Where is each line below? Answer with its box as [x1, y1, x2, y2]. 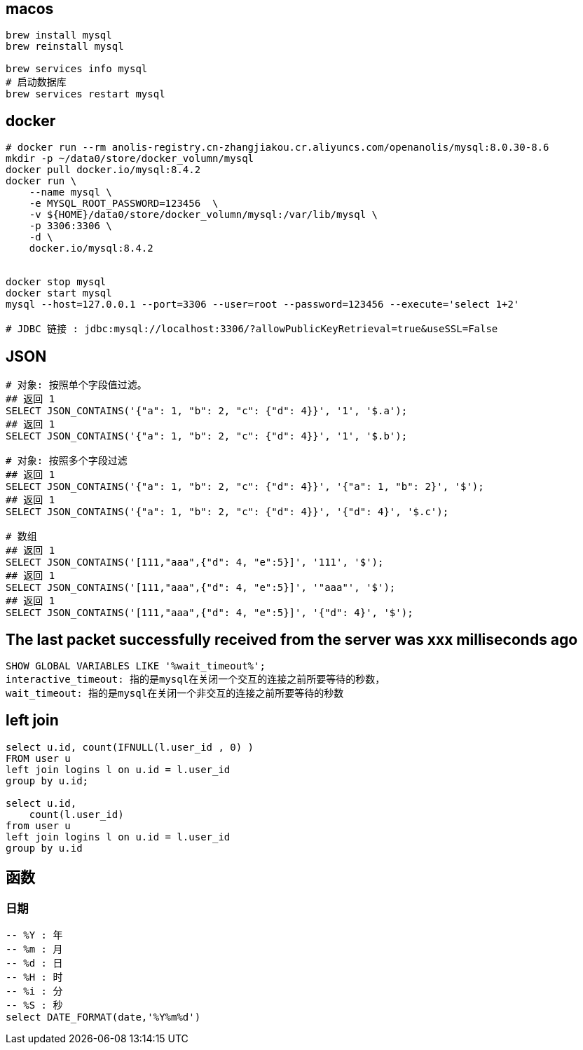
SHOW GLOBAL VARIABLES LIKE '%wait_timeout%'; [6, 660, 266, 671]
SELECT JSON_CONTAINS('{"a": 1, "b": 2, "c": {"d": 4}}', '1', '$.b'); [6, 430, 408, 442]
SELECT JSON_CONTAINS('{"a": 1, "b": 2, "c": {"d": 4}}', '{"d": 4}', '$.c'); [6, 506, 449, 518]
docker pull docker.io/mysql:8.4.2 [6, 164, 201, 176]
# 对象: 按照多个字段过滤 [6, 455, 128, 467]
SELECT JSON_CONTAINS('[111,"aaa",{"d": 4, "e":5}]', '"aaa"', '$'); [6, 582, 396, 594]
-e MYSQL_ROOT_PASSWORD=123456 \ [29, 198, 219, 210]
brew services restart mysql [6, 88, 165, 100]
